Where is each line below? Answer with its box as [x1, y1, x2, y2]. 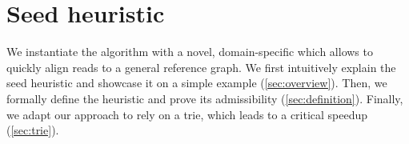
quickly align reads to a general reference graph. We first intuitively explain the [6, 58, 396, 75]
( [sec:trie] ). [6, 122, 59, 138]
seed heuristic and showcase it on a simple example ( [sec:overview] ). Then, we [6, 74, 387, 91]
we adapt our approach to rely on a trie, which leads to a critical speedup [6, 106, 368, 122]
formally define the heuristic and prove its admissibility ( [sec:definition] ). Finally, [6, 90, 403, 106]
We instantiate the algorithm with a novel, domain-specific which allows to [6, 43, 373, 60]
